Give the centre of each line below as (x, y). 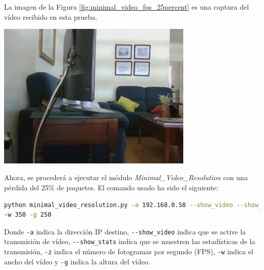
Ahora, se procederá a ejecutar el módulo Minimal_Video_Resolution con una (126, 177)
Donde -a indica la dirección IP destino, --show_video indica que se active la (125, 231)
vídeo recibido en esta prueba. (51, 16)
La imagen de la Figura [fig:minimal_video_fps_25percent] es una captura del (127, 7)
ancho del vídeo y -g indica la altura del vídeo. (77, 261)
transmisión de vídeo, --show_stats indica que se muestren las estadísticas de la (130, 241)
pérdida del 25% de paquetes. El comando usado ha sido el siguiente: (111, 187)
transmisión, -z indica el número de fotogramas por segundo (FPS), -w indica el (129, 251)
